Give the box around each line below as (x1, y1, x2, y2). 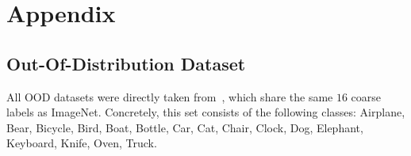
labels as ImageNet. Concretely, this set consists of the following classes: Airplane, (6, 104, 405, 120)
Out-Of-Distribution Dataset (6, 51, 246, 75)
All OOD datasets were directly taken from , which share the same (6, 88, 333, 105)
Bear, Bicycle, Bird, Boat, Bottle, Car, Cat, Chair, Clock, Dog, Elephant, (6, 119, 363, 135)
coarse (351, 88, 382, 105)
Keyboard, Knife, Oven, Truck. (6, 135, 157, 151)
